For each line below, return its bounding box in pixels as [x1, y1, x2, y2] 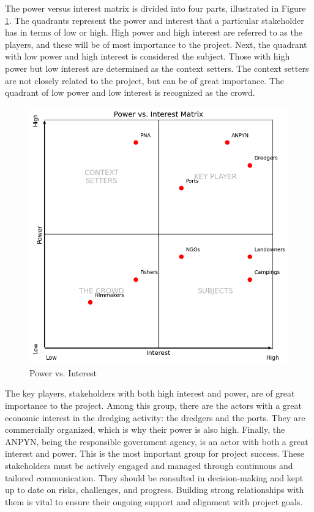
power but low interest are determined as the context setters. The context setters [5, 61, 309, 74]
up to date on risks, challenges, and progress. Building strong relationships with [5, 483, 304, 496]
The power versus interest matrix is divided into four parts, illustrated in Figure [5, 2, 306, 14]
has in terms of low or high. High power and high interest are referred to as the [5, 26, 302, 39]
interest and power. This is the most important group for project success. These [5, 447, 304, 460]
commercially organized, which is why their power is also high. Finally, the [5, 423, 285, 436]
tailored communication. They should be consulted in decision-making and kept [5, 471, 304, 484]
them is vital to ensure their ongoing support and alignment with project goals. [5, 495, 303, 508]
